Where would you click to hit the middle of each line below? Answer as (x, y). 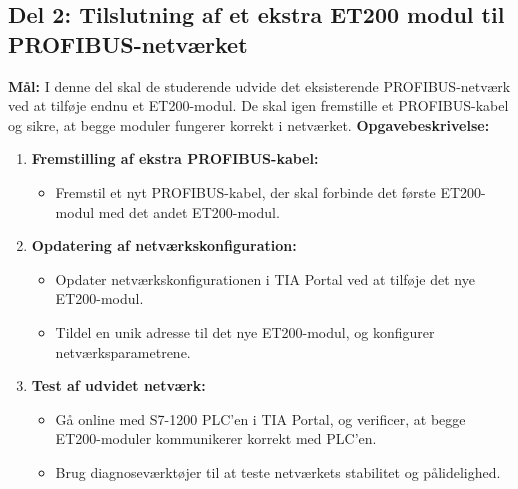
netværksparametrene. (123, 351)
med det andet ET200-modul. (189, 211)
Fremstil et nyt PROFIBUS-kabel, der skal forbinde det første (245, 191)
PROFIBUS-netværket (128, 43)
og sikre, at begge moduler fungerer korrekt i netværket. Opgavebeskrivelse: (249, 124)
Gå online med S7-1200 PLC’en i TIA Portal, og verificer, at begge (260, 418)
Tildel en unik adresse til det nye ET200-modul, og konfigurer (245, 331)
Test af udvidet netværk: (118, 385)
